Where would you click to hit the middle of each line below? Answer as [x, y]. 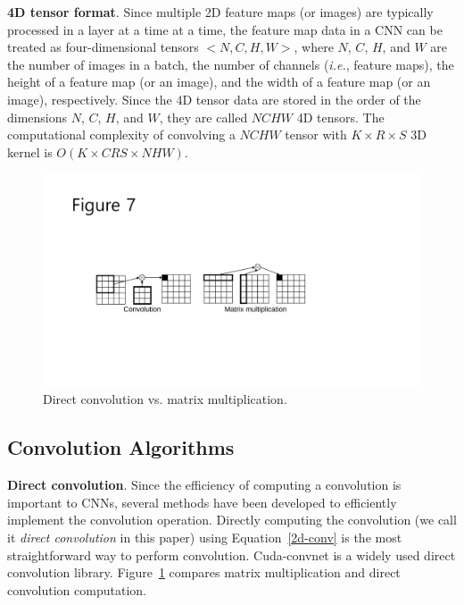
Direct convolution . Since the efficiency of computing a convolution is [204, 485]
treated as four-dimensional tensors [103, 47]
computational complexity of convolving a [121, 134]
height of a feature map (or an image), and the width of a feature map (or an [219, 82]
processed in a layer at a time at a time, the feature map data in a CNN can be [225, 29]
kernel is [30, 151]
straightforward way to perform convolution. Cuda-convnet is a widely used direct [232, 555]
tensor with [316, 134]
